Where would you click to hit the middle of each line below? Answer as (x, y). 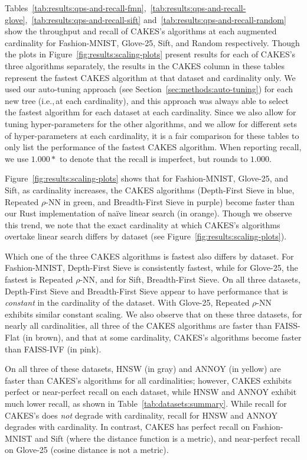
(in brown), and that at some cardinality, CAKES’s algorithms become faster (162, 337)
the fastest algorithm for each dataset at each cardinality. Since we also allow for (151, 112)
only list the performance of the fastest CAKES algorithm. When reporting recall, (153, 147)
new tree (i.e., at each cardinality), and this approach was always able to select (147, 100)
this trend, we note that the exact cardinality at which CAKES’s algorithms (143, 224)
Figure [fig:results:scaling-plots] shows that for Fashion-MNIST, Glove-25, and (146, 178)
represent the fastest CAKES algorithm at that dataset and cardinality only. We (150, 77)
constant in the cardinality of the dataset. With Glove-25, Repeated (127, 302)
